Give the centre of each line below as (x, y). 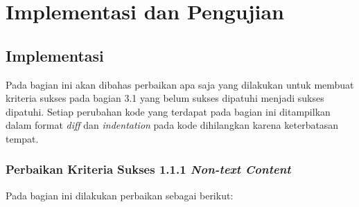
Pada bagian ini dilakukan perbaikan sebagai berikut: (120, 195)
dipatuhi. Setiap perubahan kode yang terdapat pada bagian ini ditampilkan (168, 111)
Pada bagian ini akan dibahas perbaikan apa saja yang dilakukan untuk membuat (180, 84)
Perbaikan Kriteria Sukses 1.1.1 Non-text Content (148, 169)
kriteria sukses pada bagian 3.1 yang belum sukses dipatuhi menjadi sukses (165, 98)
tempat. (22, 138)
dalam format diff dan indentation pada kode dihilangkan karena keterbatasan (172, 125)
